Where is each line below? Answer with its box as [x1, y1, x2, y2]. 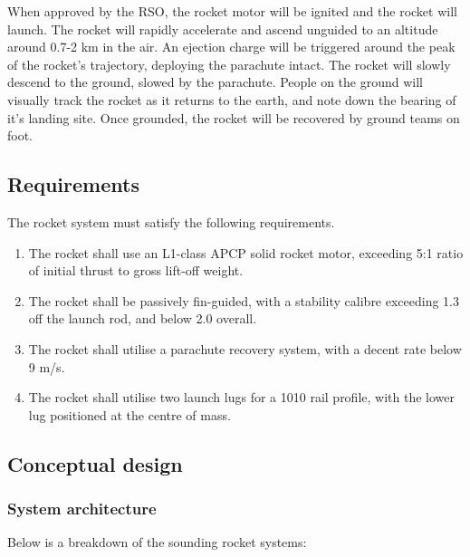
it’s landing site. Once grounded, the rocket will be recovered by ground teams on [7, 108, 460, 127]
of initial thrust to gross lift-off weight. [28, 261, 244, 280]
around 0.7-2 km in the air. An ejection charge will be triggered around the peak [7, 37, 456, 56]
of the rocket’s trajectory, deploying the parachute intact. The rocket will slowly [7, 54, 451, 73]
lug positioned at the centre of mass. [28, 405, 231, 424]
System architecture [7, 497, 157, 519]
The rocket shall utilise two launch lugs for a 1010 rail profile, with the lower [28, 388, 455, 407]
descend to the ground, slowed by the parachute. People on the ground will [7, 72, 423, 91]
